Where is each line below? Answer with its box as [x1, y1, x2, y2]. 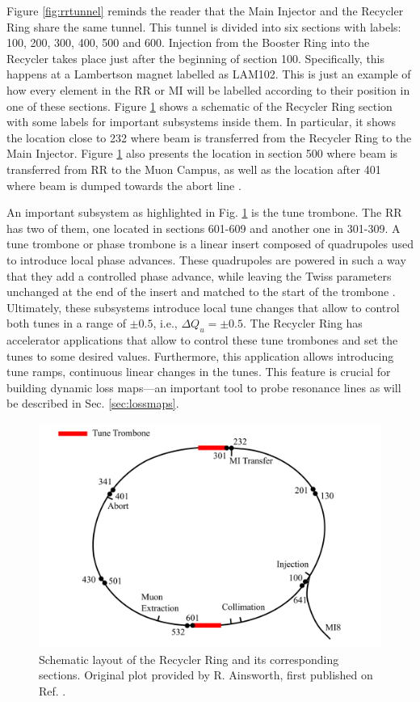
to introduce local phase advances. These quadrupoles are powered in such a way [6, 251, 406, 268]
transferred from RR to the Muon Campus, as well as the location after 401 [6, 160, 381, 177]
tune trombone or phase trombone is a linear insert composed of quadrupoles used [6, 235, 414, 252]
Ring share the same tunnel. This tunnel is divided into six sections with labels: [6, 18, 401, 35]
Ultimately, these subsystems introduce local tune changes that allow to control [6, 298, 400, 315]
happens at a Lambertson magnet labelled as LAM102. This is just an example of [6, 66, 411, 82]
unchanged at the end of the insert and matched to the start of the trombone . [6, 283, 396, 300]
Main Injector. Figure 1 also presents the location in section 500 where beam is [6, 145, 398, 162]
